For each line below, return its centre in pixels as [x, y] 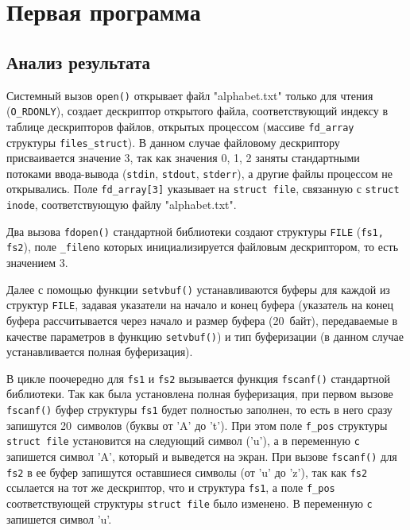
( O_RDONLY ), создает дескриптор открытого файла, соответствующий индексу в [197, 111]
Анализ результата [78, 62]
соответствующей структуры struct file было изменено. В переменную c [190, 503]
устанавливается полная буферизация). [100, 352]
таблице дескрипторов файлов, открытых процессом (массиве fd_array [180, 126]
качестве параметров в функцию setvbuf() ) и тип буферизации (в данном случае [205, 336]
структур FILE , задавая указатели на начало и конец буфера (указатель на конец [200, 305]
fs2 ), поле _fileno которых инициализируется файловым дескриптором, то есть [203, 247]
